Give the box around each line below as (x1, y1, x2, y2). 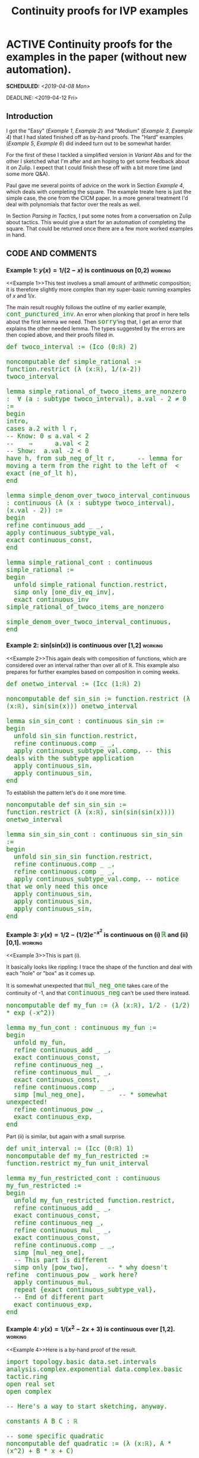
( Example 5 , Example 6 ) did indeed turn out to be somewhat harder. (6, 140, 172, 147)
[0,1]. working (6, 938, 43, 947)
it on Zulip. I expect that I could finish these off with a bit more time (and (6, 164, 182, 171)
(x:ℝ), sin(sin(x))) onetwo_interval (6, 702, 138, 710)
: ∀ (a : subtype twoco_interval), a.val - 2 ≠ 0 (6, 395, 187, 403)
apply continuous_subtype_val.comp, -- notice (14, 875, 179, 883)
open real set (6, 1380, 55, 1388)
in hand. (6, 231, 26, 238)
